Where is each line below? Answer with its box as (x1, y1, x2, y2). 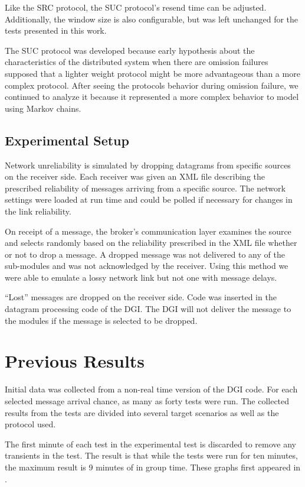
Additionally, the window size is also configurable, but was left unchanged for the (5, 12, 299, 25)
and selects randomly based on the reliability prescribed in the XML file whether (5, 236, 297, 249)
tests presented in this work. (5, 24, 107, 37)
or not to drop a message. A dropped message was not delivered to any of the (5, 248, 285, 260)
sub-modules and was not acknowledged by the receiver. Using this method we (5, 259, 288, 272)
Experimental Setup (5, 131, 129, 149)
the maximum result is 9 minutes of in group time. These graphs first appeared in (5, 460, 301, 473)
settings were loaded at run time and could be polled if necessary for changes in (5, 193, 293, 206)
